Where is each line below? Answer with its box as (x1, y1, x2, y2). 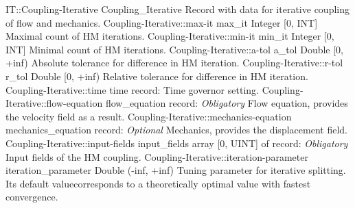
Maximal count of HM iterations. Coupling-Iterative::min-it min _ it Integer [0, (5, 29, 334, 43)
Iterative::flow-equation (5, 96, 103, 110)
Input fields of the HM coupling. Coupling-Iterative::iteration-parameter (5, 149, 308, 164)
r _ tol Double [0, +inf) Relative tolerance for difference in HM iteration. (5, 68, 308, 83)
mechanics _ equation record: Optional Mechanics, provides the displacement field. (5, 122, 347, 137)
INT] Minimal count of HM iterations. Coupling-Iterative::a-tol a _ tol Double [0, (5, 42, 344, 56)
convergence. (5, 190, 58, 204)
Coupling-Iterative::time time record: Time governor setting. (5, 82, 259, 96)
